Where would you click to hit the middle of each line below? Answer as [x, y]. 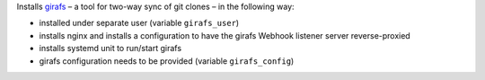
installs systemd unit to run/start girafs [110, 49]
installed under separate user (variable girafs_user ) [139, 23]
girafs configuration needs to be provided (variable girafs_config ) [167, 61]
